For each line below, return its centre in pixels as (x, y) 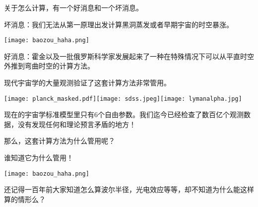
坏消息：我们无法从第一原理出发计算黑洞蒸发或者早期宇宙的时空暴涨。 (119, 24)
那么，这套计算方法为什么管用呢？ (60, 141)
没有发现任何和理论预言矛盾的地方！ (77, 124)
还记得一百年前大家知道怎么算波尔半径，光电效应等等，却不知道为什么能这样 (129, 189)
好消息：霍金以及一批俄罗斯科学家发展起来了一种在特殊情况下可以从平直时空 (129, 56)
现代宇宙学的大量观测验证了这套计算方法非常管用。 (87, 83)
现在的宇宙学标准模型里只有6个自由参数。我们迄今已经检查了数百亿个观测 (124, 114)
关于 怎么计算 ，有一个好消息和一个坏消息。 (73, 7)
